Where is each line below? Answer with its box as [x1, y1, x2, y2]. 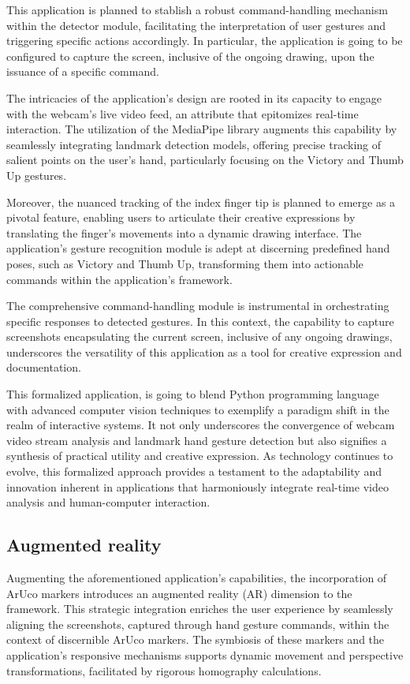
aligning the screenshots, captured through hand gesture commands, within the [6, 615, 389, 632]
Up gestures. [6, 166, 67, 183]
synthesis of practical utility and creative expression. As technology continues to [6, 447, 393, 464]
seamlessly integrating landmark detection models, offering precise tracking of [6, 136, 382, 152]
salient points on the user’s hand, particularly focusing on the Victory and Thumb [6, 151, 404, 168]
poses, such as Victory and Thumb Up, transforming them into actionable [6, 255, 363, 271]
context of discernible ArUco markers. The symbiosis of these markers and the [6, 631, 385, 648]
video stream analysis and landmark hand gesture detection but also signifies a [6, 432, 387, 448]
